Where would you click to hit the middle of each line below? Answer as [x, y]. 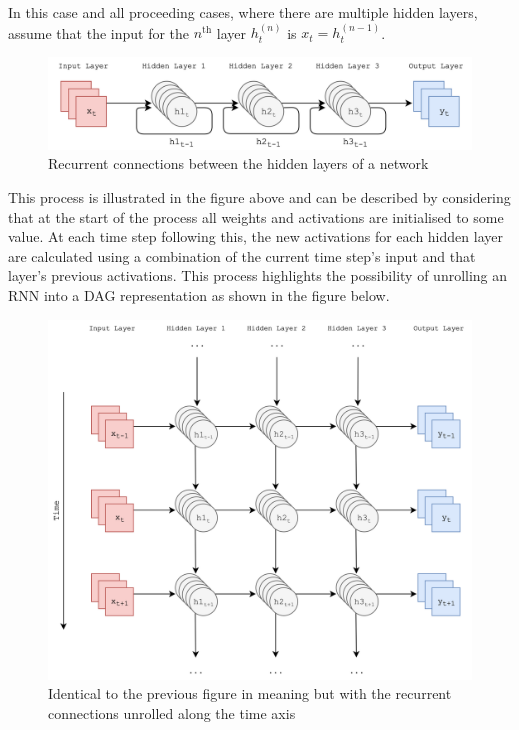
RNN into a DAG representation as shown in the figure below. [199, 294]
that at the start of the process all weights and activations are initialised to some [256, 216]
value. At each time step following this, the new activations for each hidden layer [255, 236]
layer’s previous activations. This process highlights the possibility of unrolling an [258, 275]
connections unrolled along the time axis [172, 712]
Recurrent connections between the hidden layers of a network [238, 163]
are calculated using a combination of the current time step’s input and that [242, 255]
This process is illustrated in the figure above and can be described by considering [259, 196]
